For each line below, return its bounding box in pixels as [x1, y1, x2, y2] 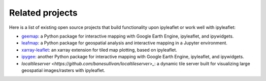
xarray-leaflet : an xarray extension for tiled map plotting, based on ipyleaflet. [21, 47, 177, 53]
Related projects [9, 7, 78, 18]
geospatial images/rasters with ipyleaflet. [21, 67, 105, 73]
